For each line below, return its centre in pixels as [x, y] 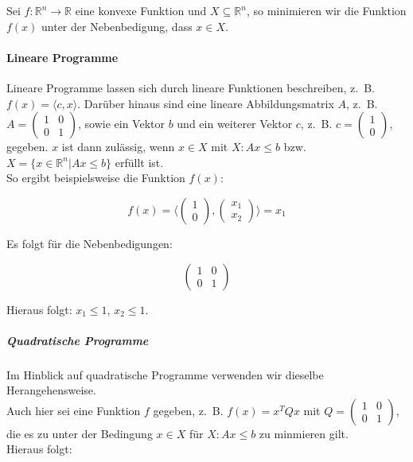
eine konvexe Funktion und [141, 10]
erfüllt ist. [139, 162]
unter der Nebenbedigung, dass [117, 26]
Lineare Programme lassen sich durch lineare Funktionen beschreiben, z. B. [191, 87]
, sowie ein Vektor [121, 124]
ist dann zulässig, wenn [118, 147]
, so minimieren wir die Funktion [326, 10]
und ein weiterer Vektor [235, 124]
